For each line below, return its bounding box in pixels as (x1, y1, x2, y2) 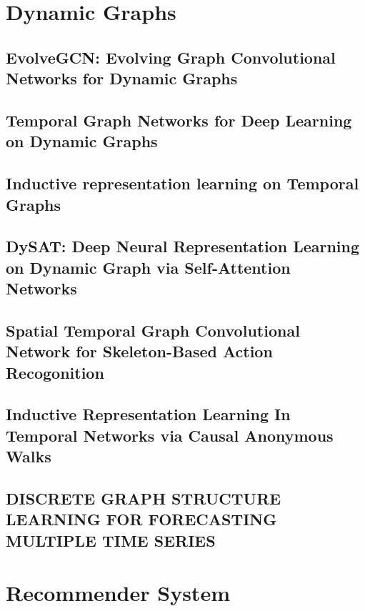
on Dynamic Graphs (6, 130, 158, 152)
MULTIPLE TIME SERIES (6, 529, 216, 551)
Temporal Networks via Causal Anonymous (6, 424, 334, 446)
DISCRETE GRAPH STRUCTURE (6, 487, 281, 509)
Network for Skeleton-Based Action (6, 340, 273, 362)
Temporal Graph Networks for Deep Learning (6, 109, 352, 131)
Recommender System (6, 578, 230, 607)
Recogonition (6, 361, 104, 383)
